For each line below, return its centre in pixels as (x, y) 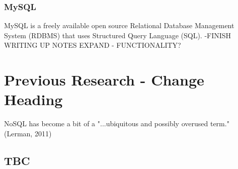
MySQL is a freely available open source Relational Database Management (119, 25)
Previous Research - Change (104, 80)
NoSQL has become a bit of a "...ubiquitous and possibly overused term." (117, 123)
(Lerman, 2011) (28, 133)
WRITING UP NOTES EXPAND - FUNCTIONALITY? (93, 45)
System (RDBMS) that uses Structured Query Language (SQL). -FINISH (118, 35)
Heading (33, 99)
